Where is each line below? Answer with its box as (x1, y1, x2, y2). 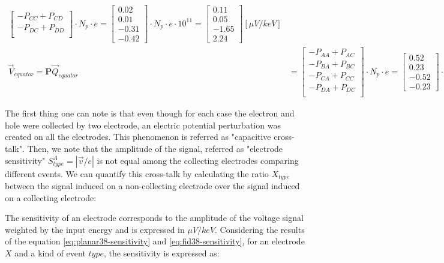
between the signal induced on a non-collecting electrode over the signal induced (5, 179, 300, 192)
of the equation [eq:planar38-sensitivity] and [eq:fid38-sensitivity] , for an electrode (5, 235, 305, 247)
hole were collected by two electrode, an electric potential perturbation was (5, 118, 281, 131)
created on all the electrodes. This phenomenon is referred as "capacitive (5, 130, 271, 143)
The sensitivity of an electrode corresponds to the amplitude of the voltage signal (5, 211, 304, 224)
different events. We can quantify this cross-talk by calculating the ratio (5, 167, 269, 180)
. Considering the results (215, 223, 305, 235)
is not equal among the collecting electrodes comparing (97, 154, 299, 166)
